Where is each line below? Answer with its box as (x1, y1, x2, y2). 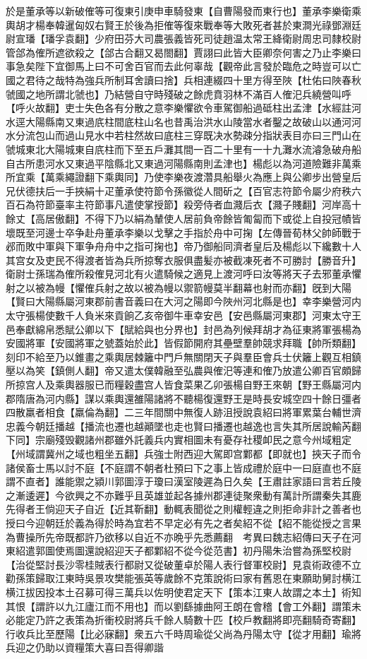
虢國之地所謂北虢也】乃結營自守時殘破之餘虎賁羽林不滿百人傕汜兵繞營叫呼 (6, 86, 351, 101)
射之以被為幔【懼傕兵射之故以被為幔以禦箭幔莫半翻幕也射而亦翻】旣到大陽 (6, 280, 351, 295)
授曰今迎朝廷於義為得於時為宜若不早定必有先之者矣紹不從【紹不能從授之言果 (6, 515, 361, 530)
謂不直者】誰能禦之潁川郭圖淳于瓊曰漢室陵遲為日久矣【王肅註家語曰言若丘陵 (6, 474, 361, 489)
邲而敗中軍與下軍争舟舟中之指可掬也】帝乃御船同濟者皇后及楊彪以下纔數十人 (6, 239, 361, 254)
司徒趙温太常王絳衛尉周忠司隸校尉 (203, 31, 361, 46)
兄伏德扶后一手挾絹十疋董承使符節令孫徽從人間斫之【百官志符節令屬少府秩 (6, 183, 351, 198)
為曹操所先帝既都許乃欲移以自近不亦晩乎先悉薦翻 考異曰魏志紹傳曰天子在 (6, 529, 351, 544)
